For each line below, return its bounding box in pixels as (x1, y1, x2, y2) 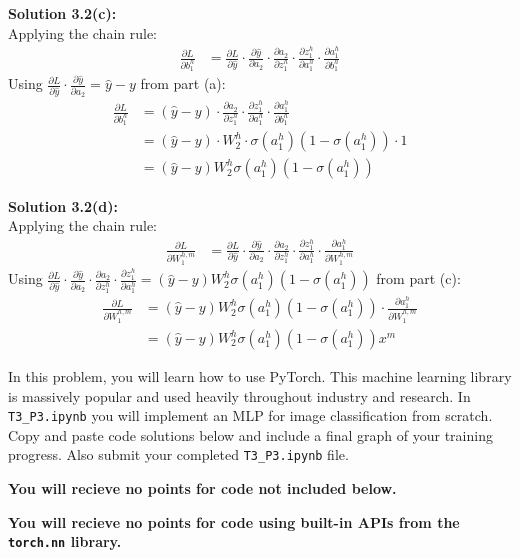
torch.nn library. (8, 531, 122, 552)
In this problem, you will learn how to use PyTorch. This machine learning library (8, 366, 512, 387)
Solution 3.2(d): (8, 195, 118, 216)
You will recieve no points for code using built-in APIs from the (8, 511, 460, 532)
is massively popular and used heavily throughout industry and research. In (8, 385, 471, 406)
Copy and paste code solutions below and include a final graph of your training (8, 424, 493, 445)
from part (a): (140, 73, 226, 94)
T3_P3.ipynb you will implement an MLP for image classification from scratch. (8, 405, 493, 426)
